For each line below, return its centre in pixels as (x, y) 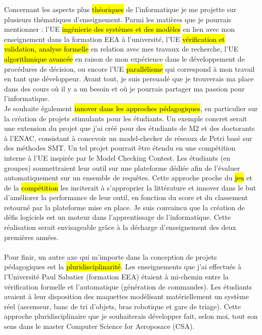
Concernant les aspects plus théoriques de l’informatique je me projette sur (120, 9)
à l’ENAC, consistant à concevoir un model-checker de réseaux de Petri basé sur (128, 138)
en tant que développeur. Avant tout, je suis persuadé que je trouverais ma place (129, 79)
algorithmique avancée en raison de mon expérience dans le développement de (124, 58)
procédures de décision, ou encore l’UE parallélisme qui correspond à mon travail (129, 68)
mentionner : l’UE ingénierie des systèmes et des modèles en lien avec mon (120, 29)
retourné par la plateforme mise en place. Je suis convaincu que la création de (124, 207)
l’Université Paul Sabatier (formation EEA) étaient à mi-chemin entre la (116, 277)
